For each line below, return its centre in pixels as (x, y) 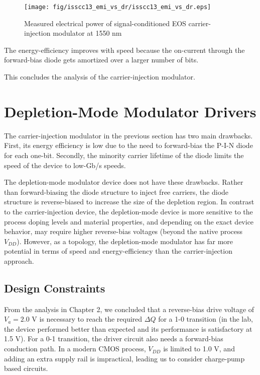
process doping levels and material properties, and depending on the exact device (129, 221)
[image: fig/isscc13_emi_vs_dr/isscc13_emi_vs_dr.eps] (118, 7)
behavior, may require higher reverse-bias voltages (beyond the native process (123, 231)
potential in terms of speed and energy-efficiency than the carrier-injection (118, 251)
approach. (19, 260)
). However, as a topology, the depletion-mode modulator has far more (125, 241)
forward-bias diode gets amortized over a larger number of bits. (101, 60)
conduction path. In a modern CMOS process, (75, 349)
